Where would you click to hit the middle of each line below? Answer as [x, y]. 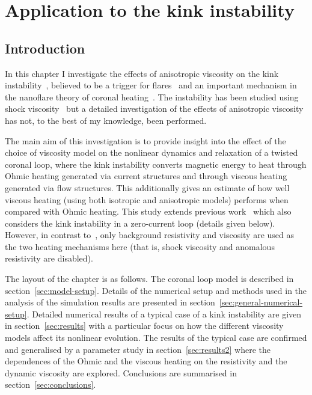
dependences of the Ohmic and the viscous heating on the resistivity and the [146, 361]
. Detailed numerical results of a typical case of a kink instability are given [164, 314]
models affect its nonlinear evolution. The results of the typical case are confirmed [156, 338]
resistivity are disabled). [49, 258]
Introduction [45, 48]
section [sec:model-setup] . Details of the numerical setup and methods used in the [156, 290]
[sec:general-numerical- [261, 302]
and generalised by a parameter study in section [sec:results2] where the [138, 349]
